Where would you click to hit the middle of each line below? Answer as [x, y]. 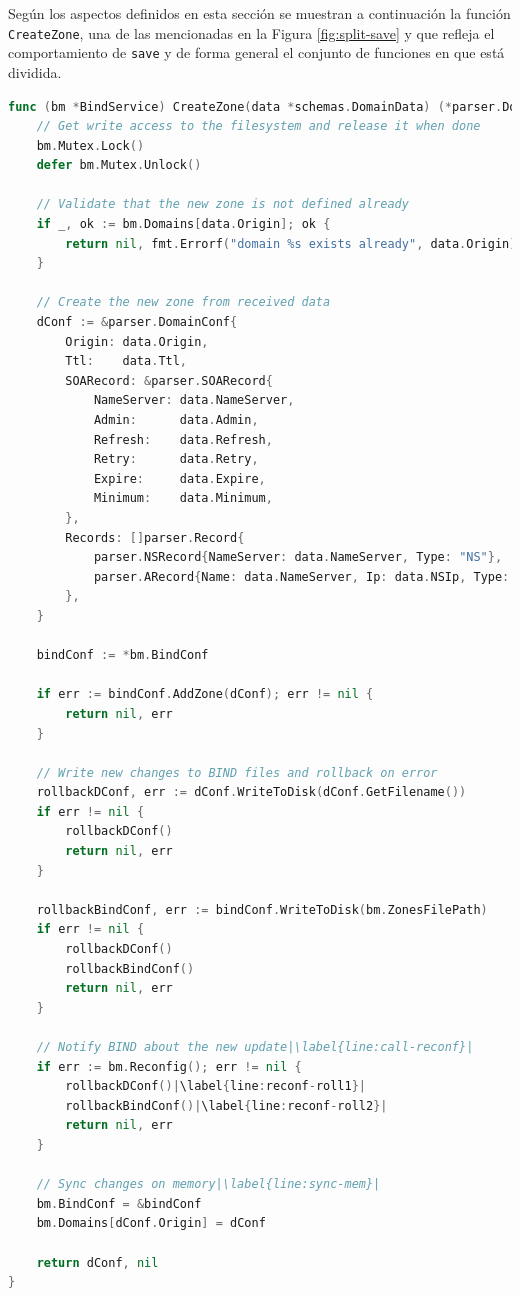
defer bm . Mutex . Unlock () [119, 165]
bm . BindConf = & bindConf [119, 1203]
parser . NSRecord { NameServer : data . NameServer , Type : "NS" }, [298, 557]
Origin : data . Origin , [137, 341]
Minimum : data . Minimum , [183, 498]
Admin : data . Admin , [176, 420]
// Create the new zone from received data [183, 302]
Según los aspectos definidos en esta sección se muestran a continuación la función [259, 13]
